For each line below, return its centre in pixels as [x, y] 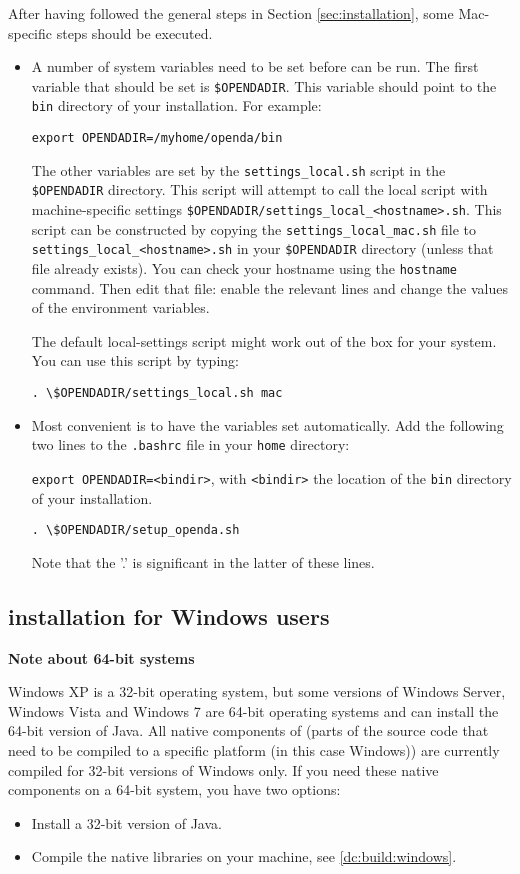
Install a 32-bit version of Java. [126, 822]
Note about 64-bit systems [101, 657]
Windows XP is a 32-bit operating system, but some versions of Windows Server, [257, 691]
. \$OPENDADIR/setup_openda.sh [135, 530]
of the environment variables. [120, 307]
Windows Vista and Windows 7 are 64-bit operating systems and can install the [253, 710]
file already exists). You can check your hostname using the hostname [244, 268]
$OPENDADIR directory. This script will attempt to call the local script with [259, 189]
